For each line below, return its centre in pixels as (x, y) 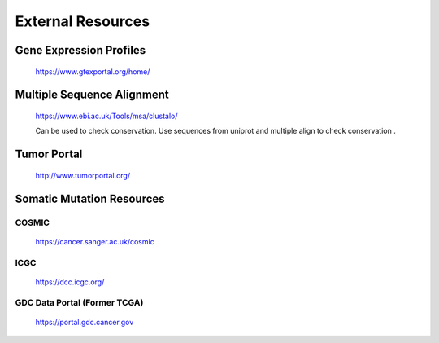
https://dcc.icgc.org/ (70, 282)
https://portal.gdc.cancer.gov (85, 322)
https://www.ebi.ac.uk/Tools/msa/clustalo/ (106, 116)
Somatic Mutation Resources (90, 198)
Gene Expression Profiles (80, 50)
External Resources (83, 21)
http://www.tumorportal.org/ (83, 175)
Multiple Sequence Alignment (92, 95)
